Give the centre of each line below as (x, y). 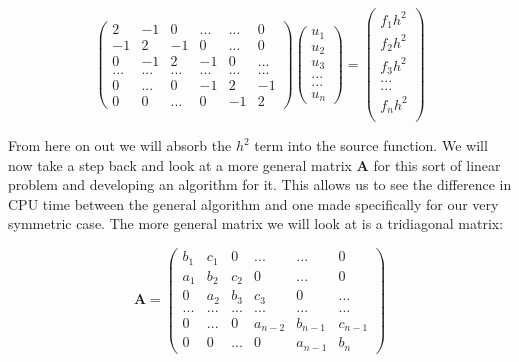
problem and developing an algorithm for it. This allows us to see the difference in (260, 184)
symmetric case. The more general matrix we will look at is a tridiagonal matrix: (256, 223)
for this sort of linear (437, 164)
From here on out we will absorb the (120, 145)
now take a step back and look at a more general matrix (180, 164)
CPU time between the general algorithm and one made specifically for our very (253, 203)
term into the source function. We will (371, 145)
